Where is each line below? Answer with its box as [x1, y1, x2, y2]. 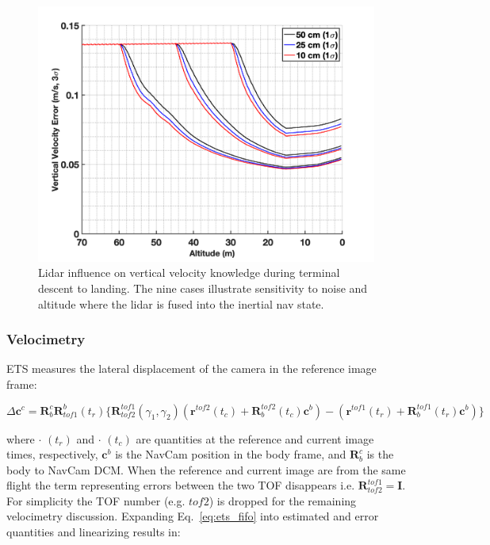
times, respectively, [6, 446, 98, 462]
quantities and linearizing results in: [6, 524, 181, 540]
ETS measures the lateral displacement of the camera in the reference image [6, 360, 377, 377]
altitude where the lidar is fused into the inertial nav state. [38, 295, 324, 312]
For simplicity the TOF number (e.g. [6, 492, 186, 509]
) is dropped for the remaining [209, 492, 357, 509]
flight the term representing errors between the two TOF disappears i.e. [6, 477, 355, 493]
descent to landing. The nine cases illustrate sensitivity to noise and [38, 279, 368, 296]
